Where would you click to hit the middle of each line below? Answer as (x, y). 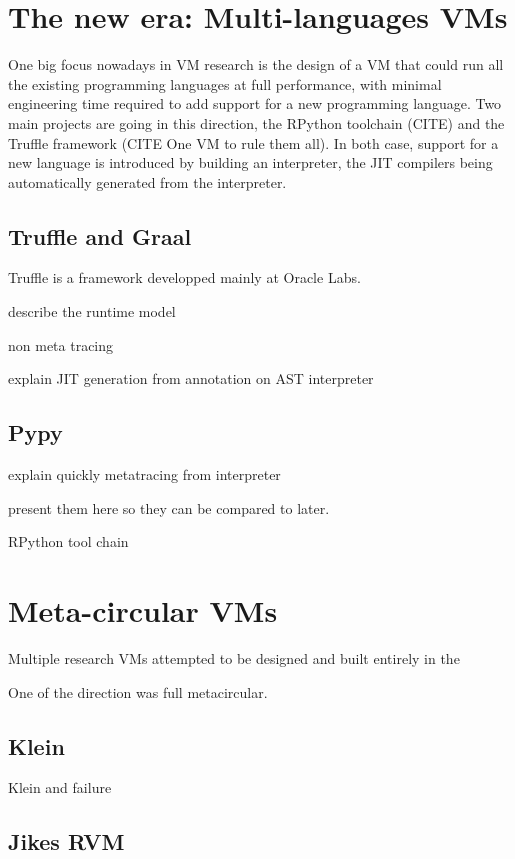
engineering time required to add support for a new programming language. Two (255, 103)
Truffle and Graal (100, 235)
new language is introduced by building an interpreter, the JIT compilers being (250, 162)
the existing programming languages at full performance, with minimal (225, 83)
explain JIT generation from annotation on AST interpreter (191, 378)
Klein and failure (60, 787)
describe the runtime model (92, 311)
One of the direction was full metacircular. (138, 691)
